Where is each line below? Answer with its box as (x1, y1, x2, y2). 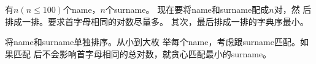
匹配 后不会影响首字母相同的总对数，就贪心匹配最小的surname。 (13, 47, 272, 60)
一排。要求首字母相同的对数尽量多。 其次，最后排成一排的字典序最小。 (21, 15, 309, 27)
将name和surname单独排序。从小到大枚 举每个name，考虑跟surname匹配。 (5, 35, 300, 48)
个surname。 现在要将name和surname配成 (106, 3, 269, 15)
